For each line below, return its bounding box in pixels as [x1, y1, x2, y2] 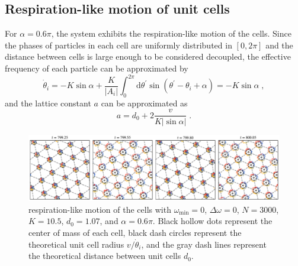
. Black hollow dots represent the [152, 215, 273, 227]
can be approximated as [101, 96, 188, 109]
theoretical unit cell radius [28, 238, 124, 250]
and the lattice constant [5, 96, 91, 109]
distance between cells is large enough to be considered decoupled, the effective [5, 50, 291, 63]
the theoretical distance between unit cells [28, 249, 181, 262]
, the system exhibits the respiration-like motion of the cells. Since [51, 27, 291, 40]
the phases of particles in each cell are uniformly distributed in [5, 38, 232, 51]
